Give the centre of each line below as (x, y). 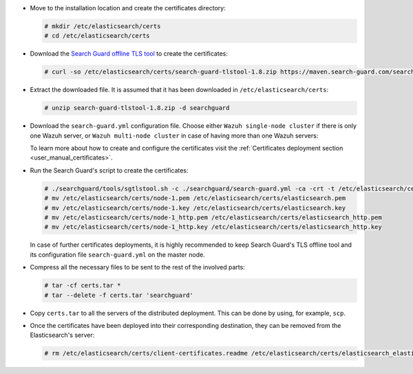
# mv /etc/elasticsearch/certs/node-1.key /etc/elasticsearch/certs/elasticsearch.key (195, 208)
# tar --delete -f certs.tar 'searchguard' (119, 295)
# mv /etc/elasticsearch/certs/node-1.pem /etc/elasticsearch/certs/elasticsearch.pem (195, 198)
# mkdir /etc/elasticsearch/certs (103, 26)
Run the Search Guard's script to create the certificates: (109, 170)
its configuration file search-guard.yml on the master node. (118, 254)
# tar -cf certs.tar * (83, 286)
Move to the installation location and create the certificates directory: (128, 8)
